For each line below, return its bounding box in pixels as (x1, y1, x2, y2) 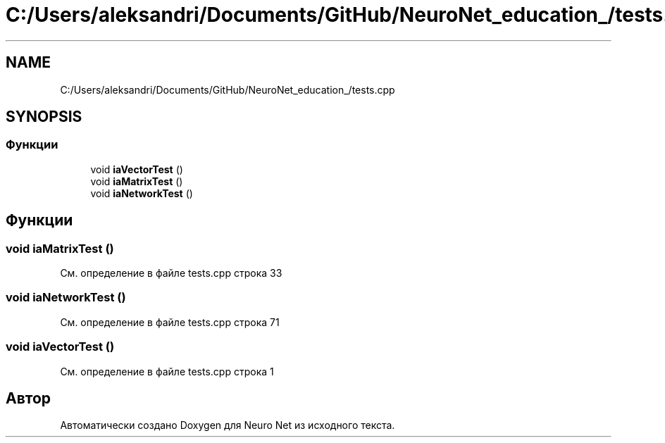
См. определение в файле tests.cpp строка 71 (60, 316, 280, 328)
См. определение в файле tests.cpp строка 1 (60, 365, 274, 378)
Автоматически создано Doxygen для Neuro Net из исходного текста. (60, 419, 395, 432)
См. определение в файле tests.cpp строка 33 (60, 267, 282, 280)
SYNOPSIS (6, 108, 82, 126)
